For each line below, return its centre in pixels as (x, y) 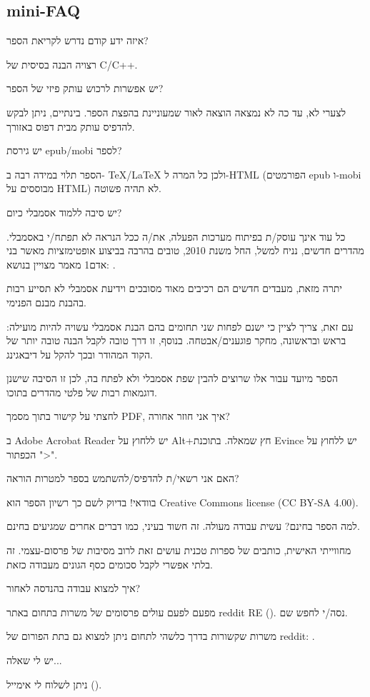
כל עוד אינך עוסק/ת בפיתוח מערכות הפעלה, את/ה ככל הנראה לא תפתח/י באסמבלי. (176, 236)
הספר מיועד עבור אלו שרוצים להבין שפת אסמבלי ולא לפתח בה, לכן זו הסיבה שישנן (172, 378)
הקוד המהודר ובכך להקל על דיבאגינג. (80, 354)
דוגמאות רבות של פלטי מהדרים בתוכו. (82, 392)
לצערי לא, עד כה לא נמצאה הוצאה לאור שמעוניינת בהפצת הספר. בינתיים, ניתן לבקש (176, 112)
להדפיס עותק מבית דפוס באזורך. (71, 126)
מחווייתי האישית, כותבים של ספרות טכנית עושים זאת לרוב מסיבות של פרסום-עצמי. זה (179, 550)
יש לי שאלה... (34, 660)
